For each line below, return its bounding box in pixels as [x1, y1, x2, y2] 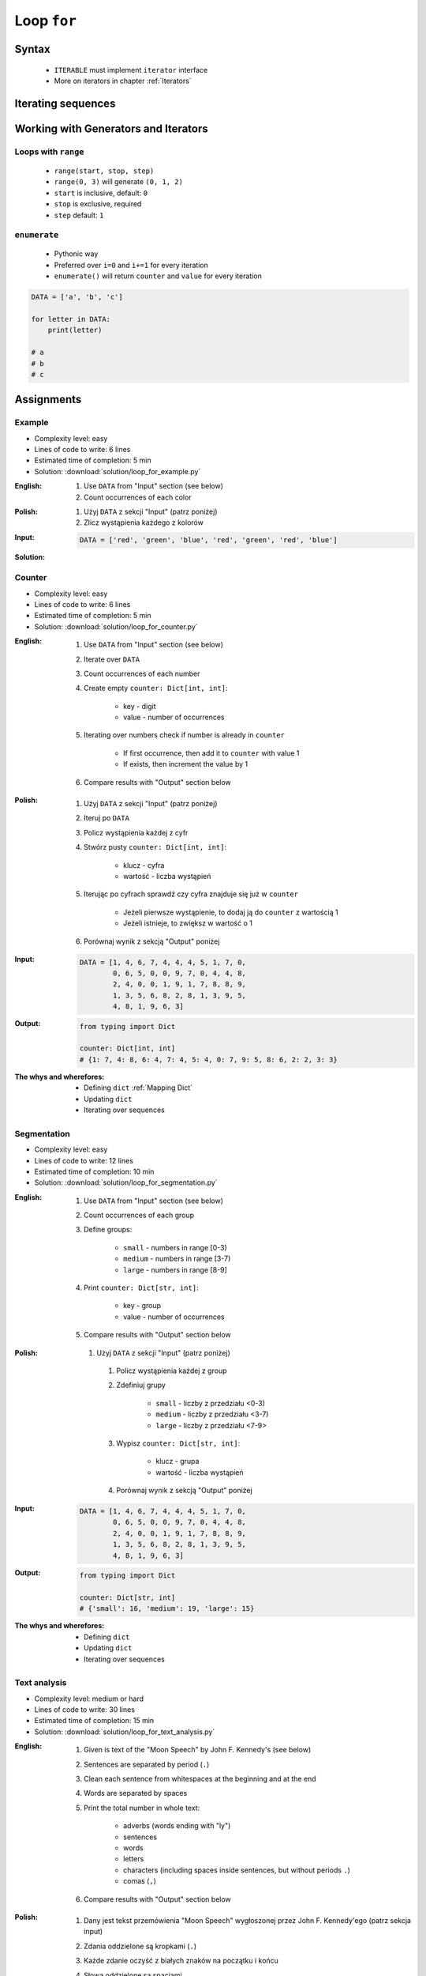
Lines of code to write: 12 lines [34, 1156, 134, 1165]
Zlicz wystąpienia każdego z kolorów [84, 518, 204, 527]
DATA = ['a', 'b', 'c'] [31, 292, 124, 302]
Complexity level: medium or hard [34, 1694, 144, 1703]
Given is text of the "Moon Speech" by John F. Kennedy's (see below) [84, 1745, 312, 1755]
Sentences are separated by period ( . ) [84, 1759, 210, 1769]
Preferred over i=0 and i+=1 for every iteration [54, 260, 209, 270]
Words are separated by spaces [84, 1789, 188, 1798]
